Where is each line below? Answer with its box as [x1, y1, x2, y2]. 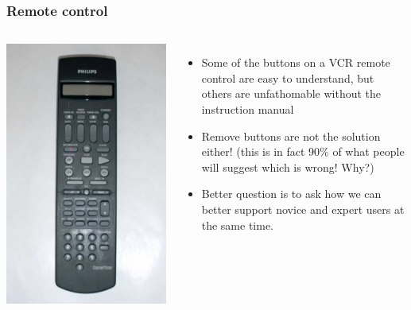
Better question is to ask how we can [201, 185, 382, 202]
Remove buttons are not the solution [201, 127, 381, 144]
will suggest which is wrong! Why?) [201, 158, 374, 175]
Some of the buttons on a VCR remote [201, 54, 390, 71]
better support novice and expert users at [201, 200, 405, 217]
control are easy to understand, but [201, 69, 374, 86]
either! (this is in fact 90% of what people [201, 143, 405, 160]
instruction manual [201, 101, 294, 117]
